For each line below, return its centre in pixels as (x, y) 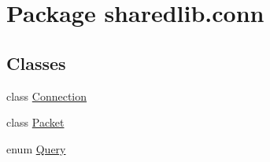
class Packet (35, 122)
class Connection (47, 96)
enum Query (36, 148)
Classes (36, 63)
